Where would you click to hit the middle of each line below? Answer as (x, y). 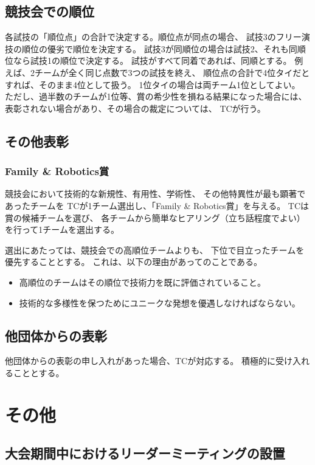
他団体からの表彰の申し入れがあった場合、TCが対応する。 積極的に (140, 361)
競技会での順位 (50, 11)
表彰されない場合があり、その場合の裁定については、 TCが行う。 (135, 108)
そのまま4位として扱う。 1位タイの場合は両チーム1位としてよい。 (169, 84)
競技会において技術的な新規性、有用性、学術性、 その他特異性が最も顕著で (155, 194)
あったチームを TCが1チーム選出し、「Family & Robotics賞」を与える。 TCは (157, 205)
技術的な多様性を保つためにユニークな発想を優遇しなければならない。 (160, 302)
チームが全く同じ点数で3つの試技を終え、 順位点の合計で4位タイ (164, 72)
